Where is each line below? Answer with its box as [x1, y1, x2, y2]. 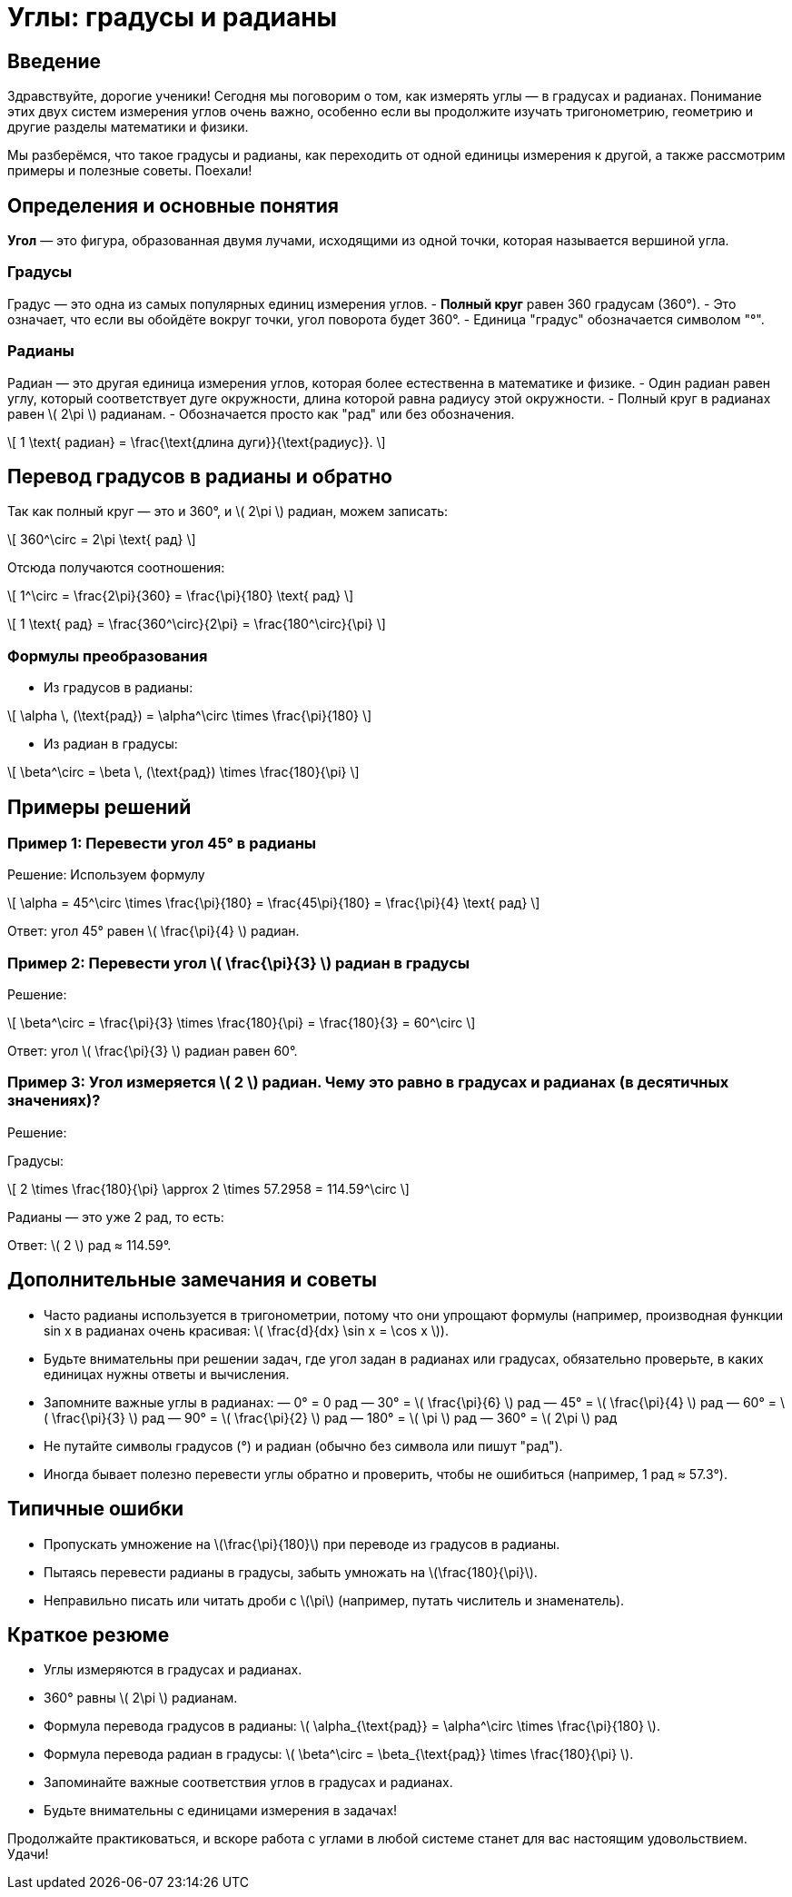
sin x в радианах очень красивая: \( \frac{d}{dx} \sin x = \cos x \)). [44, 1322, 450, 1338]
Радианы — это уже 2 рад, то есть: [7, 1208, 224, 1225]
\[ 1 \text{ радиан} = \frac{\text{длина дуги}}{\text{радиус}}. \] [7, 433, 386, 450]
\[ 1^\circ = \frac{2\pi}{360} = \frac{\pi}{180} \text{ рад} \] [7, 588, 354, 604]
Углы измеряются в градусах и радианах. [44, 1662, 302, 1678]
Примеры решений [7, 795, 192, 819]
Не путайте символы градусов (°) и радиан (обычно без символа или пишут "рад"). [44, 1437, 563, 1454]
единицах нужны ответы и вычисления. [44, 1366, 290, 1382]
